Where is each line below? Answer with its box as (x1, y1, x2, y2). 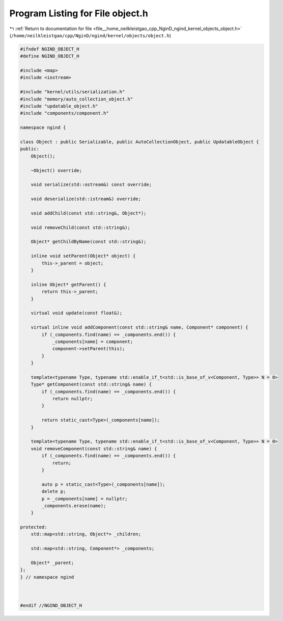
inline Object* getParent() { (31, 281, 106, 288)
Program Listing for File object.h (9, 8, 149, 19)
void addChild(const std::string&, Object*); (31, 210, 147, 216)
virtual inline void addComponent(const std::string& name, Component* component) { (31, 324, 249, 330)
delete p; (41, 488, 66, 495)
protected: (20, 524, 47, 530)
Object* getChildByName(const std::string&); (31, 239, 147, 245)
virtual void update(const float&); (31, 310, 122, 316)
